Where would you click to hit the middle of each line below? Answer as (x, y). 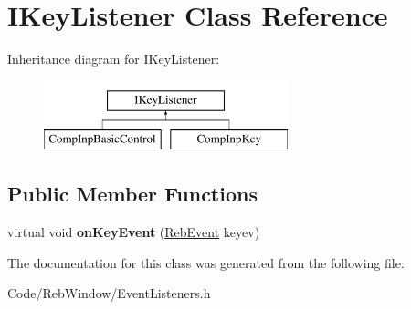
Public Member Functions (132, 194)
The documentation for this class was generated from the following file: (206, 262)
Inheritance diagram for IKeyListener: (114, 59)
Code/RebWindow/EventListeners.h (109, 293)
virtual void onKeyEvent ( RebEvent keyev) (134, 232)
